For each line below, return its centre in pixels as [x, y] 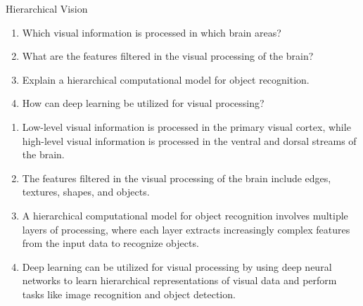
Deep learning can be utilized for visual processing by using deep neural [177, 266]
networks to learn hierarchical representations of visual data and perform [179, 280]
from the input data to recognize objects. [110, 243]
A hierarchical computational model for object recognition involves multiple [185, 215]
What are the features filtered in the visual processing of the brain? [168, 56]
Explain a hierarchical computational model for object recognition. [166, 79]
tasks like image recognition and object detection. [129, 294]
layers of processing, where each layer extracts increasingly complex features [186, 229]
